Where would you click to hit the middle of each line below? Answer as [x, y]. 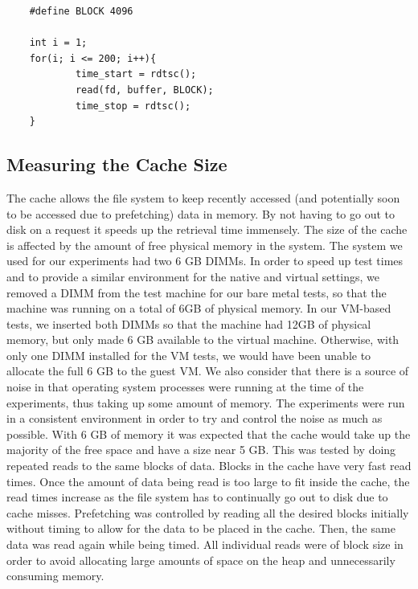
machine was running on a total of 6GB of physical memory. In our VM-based [199, 308]
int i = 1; [58, 43]
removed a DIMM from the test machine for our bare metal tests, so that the [197, 292]
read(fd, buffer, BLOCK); [144, 90]
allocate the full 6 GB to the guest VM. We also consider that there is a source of [208, 371]
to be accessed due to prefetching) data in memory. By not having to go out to [201, 213]
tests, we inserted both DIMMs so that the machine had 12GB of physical [189, 323]
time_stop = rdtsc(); [133, 106]
